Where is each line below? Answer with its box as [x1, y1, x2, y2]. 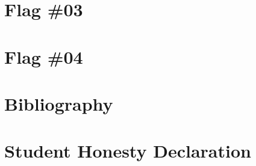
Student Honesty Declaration [4, 138, 251, 163]
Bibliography [4, 91, 113, 115]
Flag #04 [4, 44, 83, 69]
